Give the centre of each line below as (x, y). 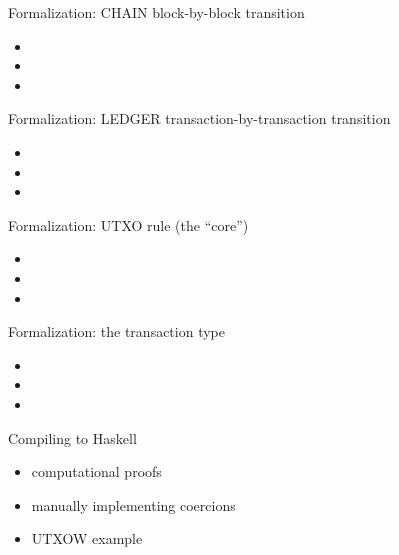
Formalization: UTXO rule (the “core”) (128, 224)
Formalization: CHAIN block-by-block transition (156, 12)
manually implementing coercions (133, 504)
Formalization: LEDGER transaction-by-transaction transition (199, 118)
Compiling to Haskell (72, 437)
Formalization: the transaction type (116, 331)
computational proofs (96, 471)
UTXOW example (87, 538)
